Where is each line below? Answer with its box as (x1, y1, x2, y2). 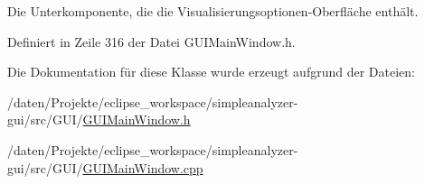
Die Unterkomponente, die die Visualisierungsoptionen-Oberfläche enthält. (7, 2, 419, 20)
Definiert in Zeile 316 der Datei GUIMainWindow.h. (7, 32, 296, 51)
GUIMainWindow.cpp (82, 158, 203, 177)
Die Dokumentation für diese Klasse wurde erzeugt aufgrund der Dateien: (7, 62, 415, 81)
